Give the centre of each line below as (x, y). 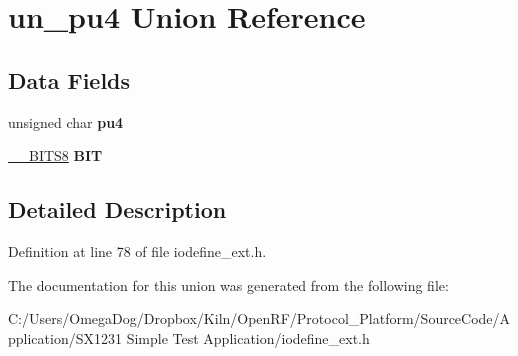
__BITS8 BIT (55, 155)
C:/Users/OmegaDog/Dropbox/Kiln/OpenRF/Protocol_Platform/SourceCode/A (259, 318)
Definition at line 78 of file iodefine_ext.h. (137, 250)
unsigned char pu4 (66, 121)
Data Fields (69, 79)
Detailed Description (117, 209)
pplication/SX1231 (65, 337)
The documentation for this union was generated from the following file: (228, 284)
